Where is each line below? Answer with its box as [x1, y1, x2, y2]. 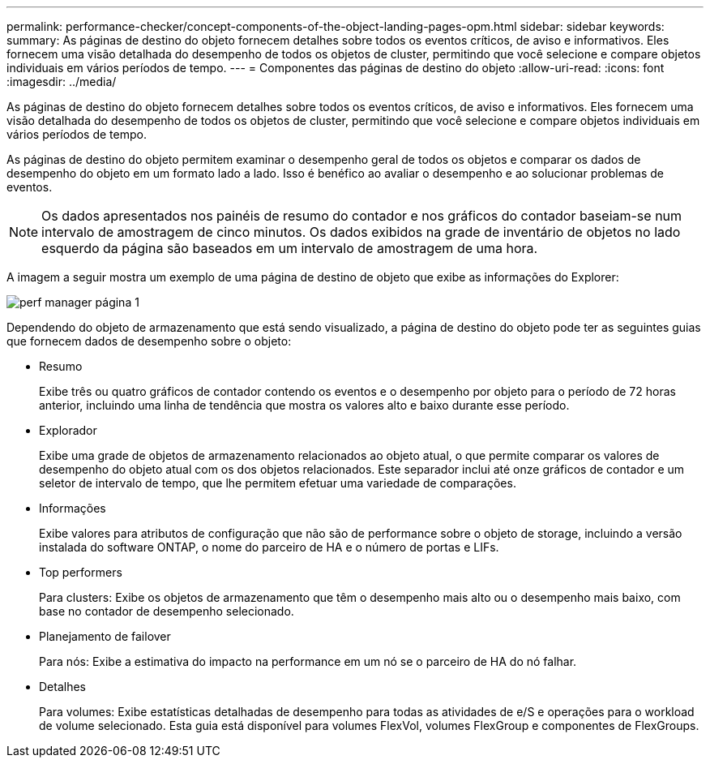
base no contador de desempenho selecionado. [39, 604, 294, 618]
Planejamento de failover [39, 629, 171, 643]
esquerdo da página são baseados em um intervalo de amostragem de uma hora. [41, 240, 538, 256]
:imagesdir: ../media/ [6, 75, 117, 88]
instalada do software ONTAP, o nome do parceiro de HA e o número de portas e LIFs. [39, 540, 499, 554]
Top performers [39, 565, 122, 579]
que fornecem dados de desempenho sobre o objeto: [6, 334, 292, 348]
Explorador [39, 423, 97, 437]
